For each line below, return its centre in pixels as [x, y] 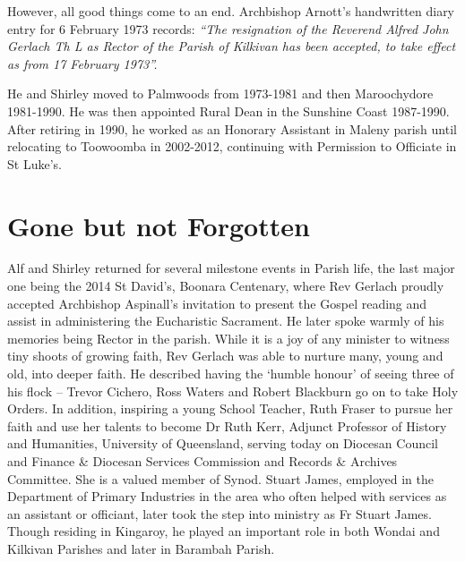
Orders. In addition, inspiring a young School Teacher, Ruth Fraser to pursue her [230, 408]
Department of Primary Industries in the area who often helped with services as [227, 496]
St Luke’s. [34, 163]
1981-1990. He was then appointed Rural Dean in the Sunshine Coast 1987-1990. [228, 110]
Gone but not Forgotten [159, 225]
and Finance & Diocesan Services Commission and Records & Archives [202, 461]
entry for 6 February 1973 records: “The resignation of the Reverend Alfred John [228, 28]
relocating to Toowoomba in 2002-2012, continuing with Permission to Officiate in [232, 146]
